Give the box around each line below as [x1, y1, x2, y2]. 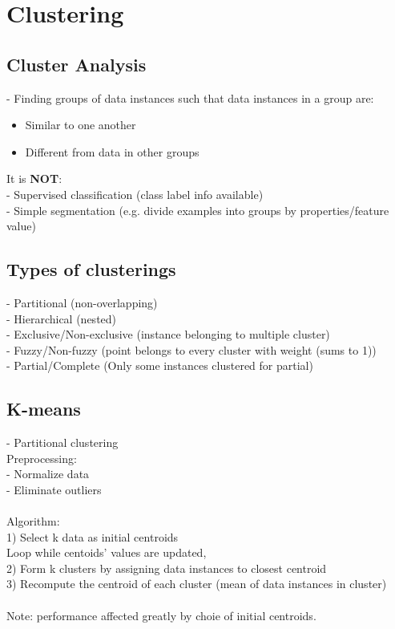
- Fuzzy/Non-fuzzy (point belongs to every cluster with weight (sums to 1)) [6, 341, 377, 358]
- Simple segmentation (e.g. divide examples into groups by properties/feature [6, 201, 389, 218]
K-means [6, 396, 81, 421]
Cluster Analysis [6, 51, 147, 76]
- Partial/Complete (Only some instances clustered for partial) [6, 357, 313, 374]
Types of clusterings [6, 257, 176, 282]
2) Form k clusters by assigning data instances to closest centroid [6, 559, 327, 576]
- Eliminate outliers [6, 481, 102, 497]
